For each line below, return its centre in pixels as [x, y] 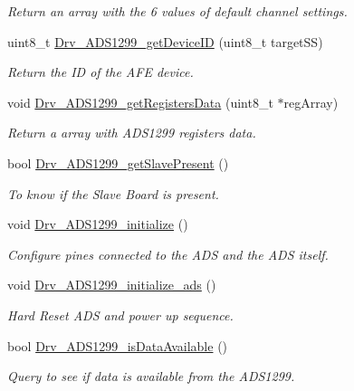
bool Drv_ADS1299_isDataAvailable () [118, 345]
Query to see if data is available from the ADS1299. [151, 376]
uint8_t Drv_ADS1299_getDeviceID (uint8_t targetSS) [165, 41]
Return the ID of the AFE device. [100, 72]
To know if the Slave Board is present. [113, 193]
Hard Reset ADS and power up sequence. [120, 315]
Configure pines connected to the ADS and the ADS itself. [168, 254]
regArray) [311, 102]
